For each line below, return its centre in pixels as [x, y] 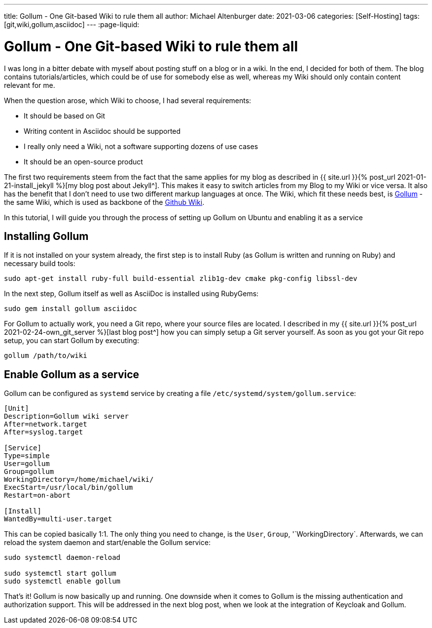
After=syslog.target [44, 432]
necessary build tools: [40, 264]
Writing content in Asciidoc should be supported [102, 131]
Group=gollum [29, 472]
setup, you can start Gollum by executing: [72, 341]
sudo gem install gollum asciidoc [71, 309]
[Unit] [17, 409]
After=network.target [46, 424]
